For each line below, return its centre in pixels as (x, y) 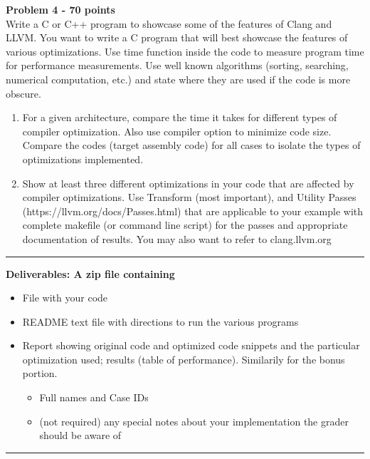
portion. (40, 373)
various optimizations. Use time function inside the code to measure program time (185, 51)
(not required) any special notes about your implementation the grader (194, 421)
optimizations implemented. (83, 159)
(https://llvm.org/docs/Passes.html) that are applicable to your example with (193, 211)
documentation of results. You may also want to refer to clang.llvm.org (177, 238)
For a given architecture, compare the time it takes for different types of (180, 117)
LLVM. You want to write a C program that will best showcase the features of (177, 37)
